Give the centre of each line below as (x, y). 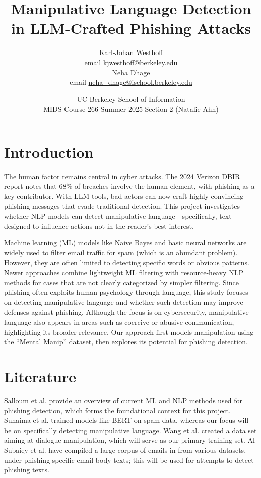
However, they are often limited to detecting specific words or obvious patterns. (127, 262)
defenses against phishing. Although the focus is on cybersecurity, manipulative (126, 312)
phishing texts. (27, 470)
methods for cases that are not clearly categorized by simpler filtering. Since (122, 282)
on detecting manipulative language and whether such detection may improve (124, 302)
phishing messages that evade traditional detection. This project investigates (122, 206)
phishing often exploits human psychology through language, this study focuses (126, 292)
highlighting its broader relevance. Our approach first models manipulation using (129, 331)
